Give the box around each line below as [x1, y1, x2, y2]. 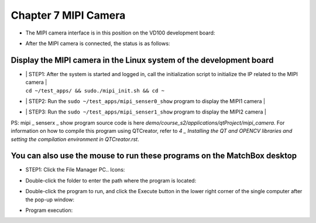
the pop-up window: [25, 196, 75, 203]
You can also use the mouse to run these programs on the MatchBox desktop [11, 151, 297, 161]
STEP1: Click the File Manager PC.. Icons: [25, 166, 125, 173]
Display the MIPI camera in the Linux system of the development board [11, 55, 274, 65]
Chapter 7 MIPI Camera [11, 9, 126, 22]
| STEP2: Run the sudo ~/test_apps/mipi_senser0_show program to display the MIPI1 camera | [25, 98, 266, 105]
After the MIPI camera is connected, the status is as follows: [25, 40, 170, 47]
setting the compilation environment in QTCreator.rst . [11, 135, 140, 143]
